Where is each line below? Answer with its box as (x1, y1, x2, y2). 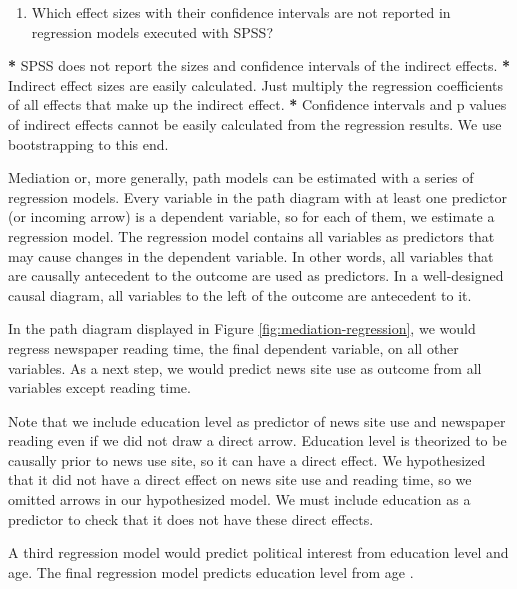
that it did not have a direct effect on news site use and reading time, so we (8, 469, 472, 490)
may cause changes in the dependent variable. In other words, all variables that (8, 245, 494, 266)
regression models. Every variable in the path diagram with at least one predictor (8, 186, 507, 207)
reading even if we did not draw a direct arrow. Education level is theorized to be (8, 430, 507, 451)
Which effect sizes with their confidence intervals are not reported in (31, 2, 451, 22)
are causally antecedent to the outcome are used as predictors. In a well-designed (8, 265, 504, 286)
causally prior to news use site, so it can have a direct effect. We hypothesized (8, 449, 486, 470)
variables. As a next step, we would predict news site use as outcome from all (8, 357, 482, 378)
